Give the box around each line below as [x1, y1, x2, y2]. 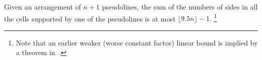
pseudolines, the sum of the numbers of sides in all [102, 1, 258, 11]
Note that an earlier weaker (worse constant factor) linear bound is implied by [16, 37, 258, 47]
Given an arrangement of [4, 1, 81, 11]
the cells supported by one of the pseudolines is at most [4, 13, 176, 23]
